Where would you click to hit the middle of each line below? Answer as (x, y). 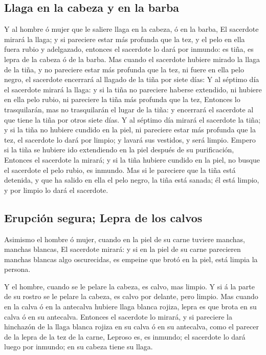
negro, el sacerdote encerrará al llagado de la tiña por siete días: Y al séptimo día (132, 79)
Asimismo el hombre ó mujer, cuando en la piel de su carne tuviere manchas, (125, 239)
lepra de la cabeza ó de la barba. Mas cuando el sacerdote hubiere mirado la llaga (132, 59)
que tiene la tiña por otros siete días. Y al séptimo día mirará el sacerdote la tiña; (132, 119)
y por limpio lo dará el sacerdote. (56, 190)
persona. (17, 269)
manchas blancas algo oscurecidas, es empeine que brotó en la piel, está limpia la (131, 259)
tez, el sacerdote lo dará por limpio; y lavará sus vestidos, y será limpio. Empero (130, 139)
